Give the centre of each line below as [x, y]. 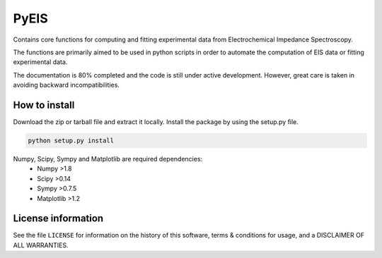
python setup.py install [71, 141]
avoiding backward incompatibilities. [66, 85]
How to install [44, 105]
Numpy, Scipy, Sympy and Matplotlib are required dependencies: [108, 159]
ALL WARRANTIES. [41, 245]
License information [58, 219]
